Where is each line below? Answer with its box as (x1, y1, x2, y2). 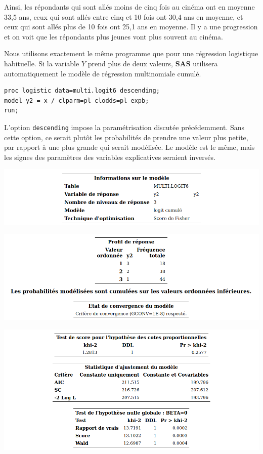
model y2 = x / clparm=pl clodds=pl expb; (4, 97, 149, 104)
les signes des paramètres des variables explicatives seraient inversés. (4, 151, 215, 162)
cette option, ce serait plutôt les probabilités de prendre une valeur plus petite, (4, 132, 248, 142)
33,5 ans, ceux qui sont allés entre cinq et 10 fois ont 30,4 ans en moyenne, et (4, 11, 243, 22)
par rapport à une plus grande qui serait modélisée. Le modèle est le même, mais (4, 142, 255, 152)
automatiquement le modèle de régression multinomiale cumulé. (4, 68, 201, 78)
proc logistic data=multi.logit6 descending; (4, 87, 160, 95)
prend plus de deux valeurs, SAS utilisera (87, 58, 218, 68)
